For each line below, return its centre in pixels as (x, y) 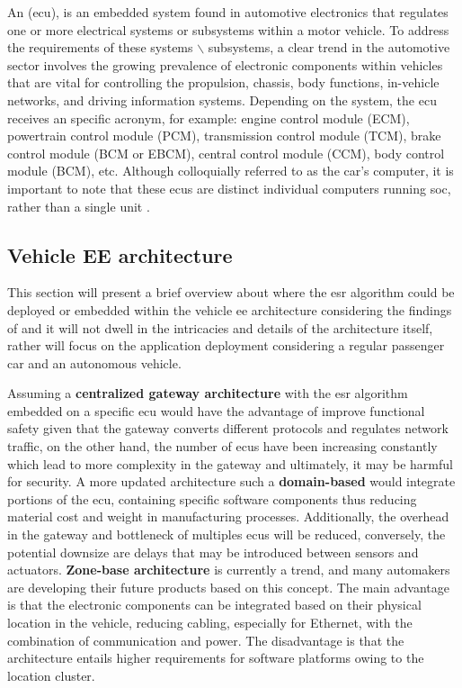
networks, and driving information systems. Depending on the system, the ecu (222, 100)
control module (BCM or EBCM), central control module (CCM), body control (226, 153)
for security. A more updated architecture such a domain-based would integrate (231, 481)
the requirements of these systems (100, 47)
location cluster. (51, 675)
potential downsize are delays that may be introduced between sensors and (213, 552)
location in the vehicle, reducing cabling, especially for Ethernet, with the (210, 623)
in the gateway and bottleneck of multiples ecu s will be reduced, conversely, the (227, 534)
